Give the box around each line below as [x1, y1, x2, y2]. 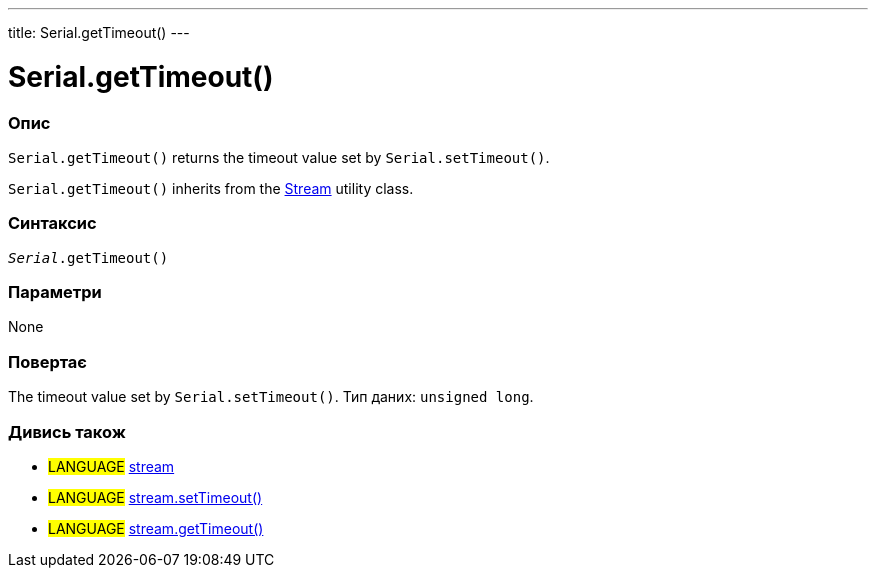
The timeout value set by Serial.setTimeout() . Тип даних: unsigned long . [8, 388, 534, 406]
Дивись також [8, 421, 126, 442]
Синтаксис [8, 213, 97, 234]
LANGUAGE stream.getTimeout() [48, 519, 264, 537]
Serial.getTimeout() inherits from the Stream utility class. [8, 179, 414, 197]
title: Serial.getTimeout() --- [8, 24, 190, 41]
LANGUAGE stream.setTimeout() [48, 488, 263, 506]
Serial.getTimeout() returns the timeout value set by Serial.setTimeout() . [8, 148, 550, 166]
